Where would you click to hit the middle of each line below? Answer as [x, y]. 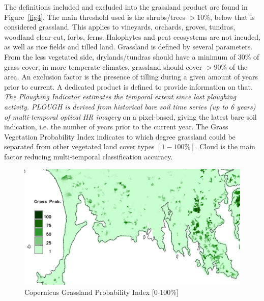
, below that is [232, 17]
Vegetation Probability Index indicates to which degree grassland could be [120, 136]
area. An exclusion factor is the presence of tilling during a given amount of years [131, 77]
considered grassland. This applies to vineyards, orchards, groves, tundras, [120, 27]
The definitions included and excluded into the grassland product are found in [126, 7]
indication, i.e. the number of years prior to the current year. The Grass [116, 127]
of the [238, 66]
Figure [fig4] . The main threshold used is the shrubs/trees [95, 17]
